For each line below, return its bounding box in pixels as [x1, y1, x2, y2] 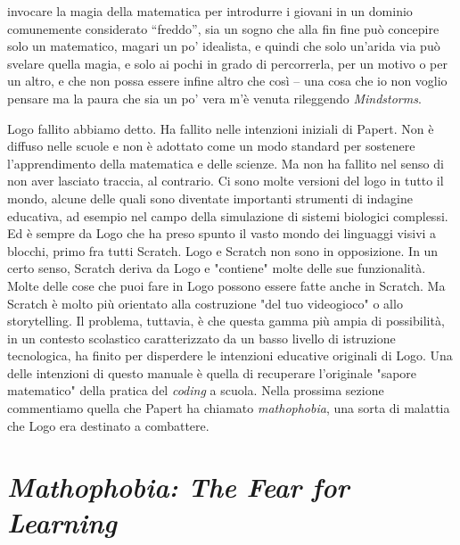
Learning [7, 503, 118, 541]
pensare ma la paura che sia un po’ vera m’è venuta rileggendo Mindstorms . [7, 88, 422, 107]
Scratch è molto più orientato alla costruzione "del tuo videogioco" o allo [7, 293, 403, 312]
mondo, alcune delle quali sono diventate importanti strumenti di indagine [7, 188, 413, 207]
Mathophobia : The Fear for [7, 468, 349, 506]
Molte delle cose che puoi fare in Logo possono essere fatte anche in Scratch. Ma [7, 276, 446, 294]
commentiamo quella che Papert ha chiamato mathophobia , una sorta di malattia [7, 399, 450, 417]
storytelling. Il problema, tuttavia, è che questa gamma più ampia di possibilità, [7, 311, 445, 330]
